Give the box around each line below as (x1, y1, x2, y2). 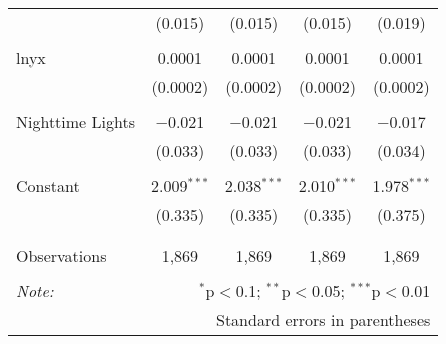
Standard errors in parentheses (216, 308, 431, 331)
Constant (16, 174, 80, 197)
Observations (16, 244, 107, 267)
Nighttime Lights (16, 110, 135, 133)
